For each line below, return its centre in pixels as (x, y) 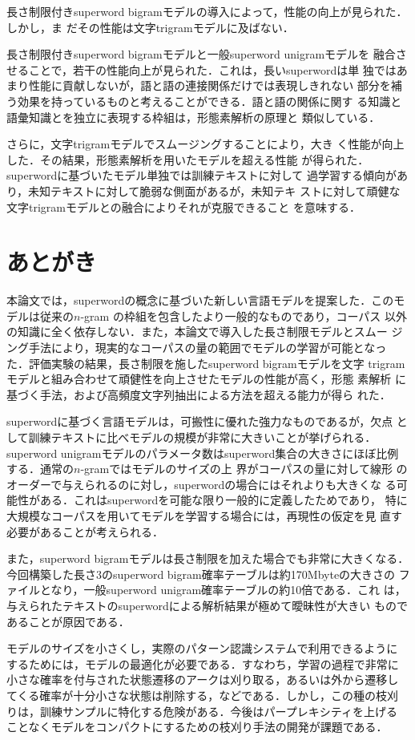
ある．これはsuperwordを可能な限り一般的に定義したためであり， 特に (224, 500)
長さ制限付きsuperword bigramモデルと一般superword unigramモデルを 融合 (201, 54)
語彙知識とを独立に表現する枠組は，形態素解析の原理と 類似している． (193, 117)
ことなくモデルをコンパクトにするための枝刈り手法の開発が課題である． (197, 727)
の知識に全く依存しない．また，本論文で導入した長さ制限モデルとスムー (197, 332)
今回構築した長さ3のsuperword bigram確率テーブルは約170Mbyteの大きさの (201, 574)
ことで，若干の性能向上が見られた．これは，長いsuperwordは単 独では (212, 69)
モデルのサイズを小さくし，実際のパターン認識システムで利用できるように (202, 648)
